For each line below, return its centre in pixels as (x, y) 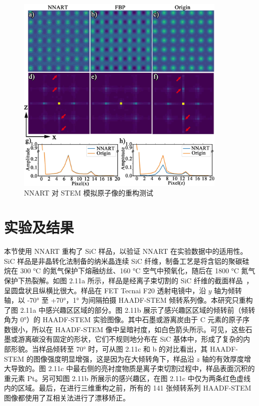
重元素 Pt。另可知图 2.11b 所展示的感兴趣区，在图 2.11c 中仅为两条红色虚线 (128, 378)
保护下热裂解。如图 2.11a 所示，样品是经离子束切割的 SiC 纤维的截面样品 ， (129, 280)
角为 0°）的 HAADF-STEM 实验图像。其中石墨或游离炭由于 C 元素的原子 (123, 319)
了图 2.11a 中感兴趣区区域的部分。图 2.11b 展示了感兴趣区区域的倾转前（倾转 (130, 309)
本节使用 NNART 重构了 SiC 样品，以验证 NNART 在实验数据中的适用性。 (126, 251)
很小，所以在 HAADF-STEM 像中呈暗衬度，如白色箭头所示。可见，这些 (128, 329)
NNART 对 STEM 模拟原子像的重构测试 (89, 193)
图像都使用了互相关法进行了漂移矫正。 (67, 398)
